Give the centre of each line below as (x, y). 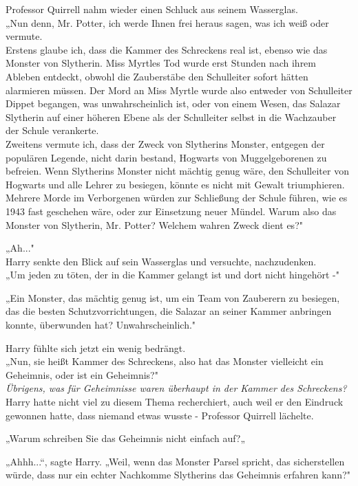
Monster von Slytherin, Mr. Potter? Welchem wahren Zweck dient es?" (154, 224)
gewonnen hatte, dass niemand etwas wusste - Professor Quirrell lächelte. (160, 415)
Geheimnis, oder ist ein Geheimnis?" (82, 374)
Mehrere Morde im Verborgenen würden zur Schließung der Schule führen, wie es (177, 198)
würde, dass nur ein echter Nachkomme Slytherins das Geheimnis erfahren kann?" (178, 475)
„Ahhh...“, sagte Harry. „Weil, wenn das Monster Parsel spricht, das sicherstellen (175, 461)
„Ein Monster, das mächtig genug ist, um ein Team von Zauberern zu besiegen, (173, 297)
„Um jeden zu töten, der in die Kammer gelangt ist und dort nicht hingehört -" (172, 275)
